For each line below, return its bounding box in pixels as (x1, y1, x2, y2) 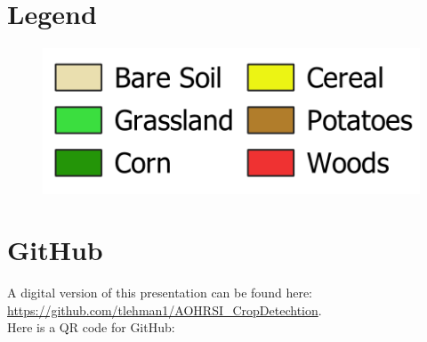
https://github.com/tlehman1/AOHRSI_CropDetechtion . (7, 300, 322, 319)
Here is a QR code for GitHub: (7, 318, 175, 337)
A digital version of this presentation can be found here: (7, 283, 312, 302)
